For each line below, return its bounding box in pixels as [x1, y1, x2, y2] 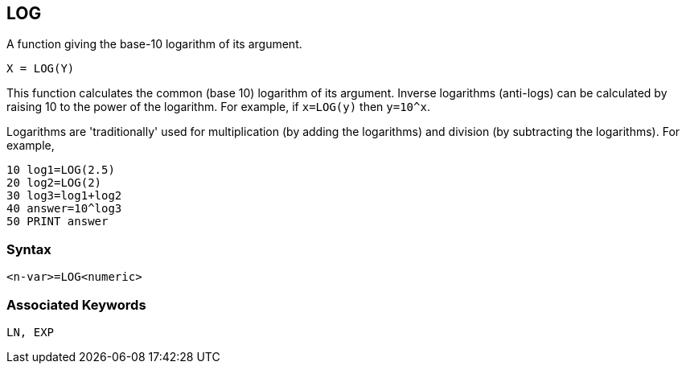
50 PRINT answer [6, 215, 109, 228]
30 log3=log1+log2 [6, 189, 122, 203]
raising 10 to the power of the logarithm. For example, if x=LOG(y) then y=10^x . [6, 100, 430, 114]
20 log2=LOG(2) [6, 176, 102, 190]
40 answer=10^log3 [6, 202, 122, 216]
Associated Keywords [6, 296, 146, 313]
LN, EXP [6, 325, 55, 339]
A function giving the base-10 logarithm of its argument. [6, 37, 302, 51]
